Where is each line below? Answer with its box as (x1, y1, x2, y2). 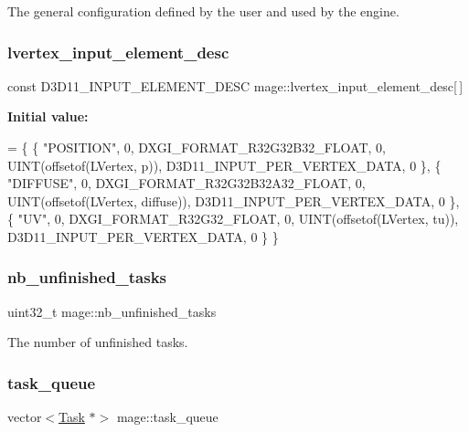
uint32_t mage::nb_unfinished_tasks (7, 301, 217, 321)
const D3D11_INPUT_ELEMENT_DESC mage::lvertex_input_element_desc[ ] (7, 76, 464, 95)
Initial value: (7, 107, 89, 126)
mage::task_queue (116, 407, 219, 427)
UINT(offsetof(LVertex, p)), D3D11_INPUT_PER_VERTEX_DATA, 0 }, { (7, 155, 442, 174)
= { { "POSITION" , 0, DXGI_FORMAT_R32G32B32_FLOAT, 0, (7, 138, 386, 156)
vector (7, 407, 42, 427)
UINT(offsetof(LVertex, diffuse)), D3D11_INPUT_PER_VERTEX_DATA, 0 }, (7, 191, 460, 210)
